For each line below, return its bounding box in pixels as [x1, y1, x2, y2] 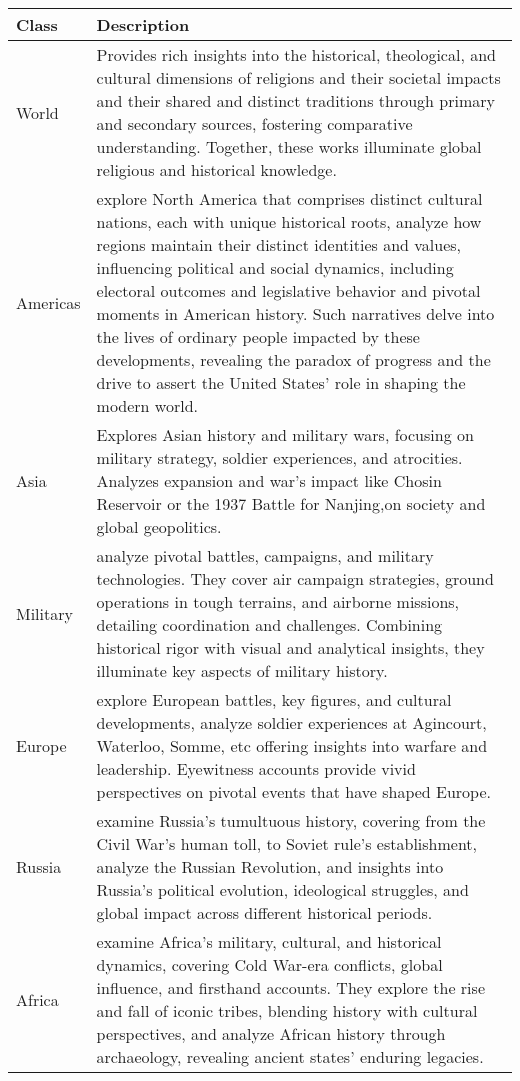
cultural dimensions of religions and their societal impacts [96, 66, 501, 89]
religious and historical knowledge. [96, 158, 337, 181]
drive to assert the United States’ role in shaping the [96, 371, 466, 394]
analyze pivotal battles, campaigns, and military [96, 544, 434, 567]
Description [96, 13, 190, 36]
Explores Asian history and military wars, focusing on [96, 423, 474, 446]
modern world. [96, 394, 199, 417]
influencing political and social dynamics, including [96, 256, 454, 279]
